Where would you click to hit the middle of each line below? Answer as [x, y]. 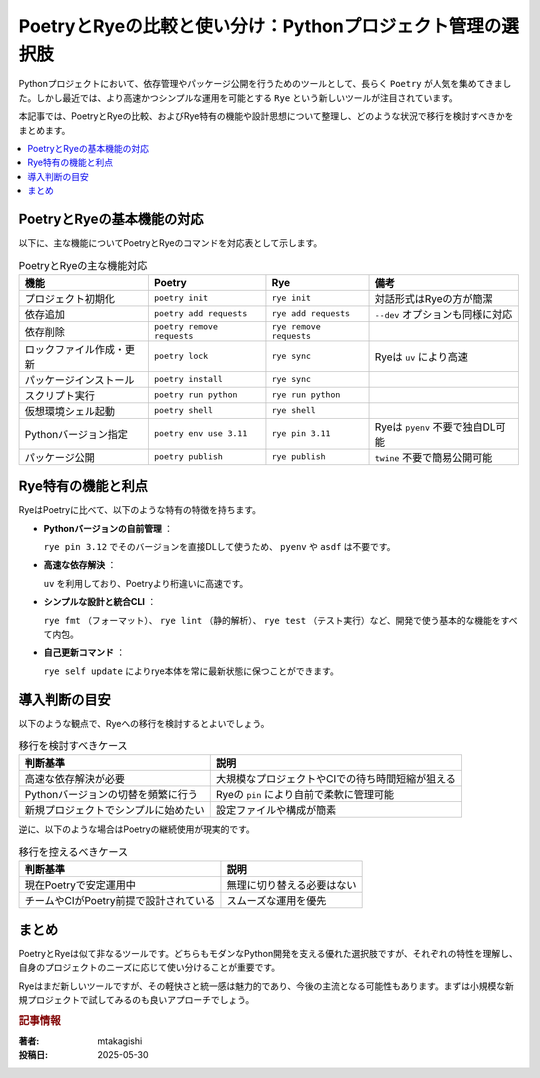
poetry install [188, 379]
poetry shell [183, 410]
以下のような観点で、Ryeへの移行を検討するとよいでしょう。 [144, 723]
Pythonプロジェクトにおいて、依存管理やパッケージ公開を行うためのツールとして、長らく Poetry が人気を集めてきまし [265, 84]
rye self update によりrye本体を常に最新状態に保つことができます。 [191, 671]
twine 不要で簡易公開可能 [433, 457]
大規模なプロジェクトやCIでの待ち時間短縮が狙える [336, 779]
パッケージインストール [79, 380]
